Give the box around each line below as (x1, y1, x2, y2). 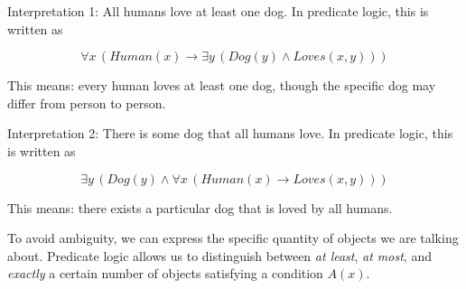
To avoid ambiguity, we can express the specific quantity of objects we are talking (7, 228, 459, 247)
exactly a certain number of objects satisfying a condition (7, 264, 323, 283)
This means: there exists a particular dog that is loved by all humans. (7, 198, 393, 217)
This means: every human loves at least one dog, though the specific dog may (7, 76, 436, 95)
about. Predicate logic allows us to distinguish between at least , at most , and (7, 246, 432, 265)
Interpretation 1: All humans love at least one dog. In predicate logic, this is (7, 2, 429, 20)
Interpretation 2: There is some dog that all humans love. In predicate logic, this (7, 124, 453, 143)
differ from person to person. (7, 93, 166, 112)
